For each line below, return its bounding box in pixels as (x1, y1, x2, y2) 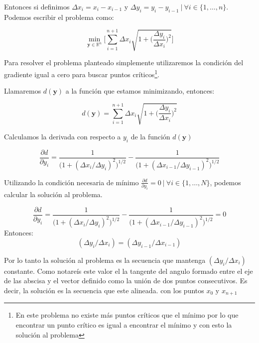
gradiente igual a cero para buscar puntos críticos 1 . (4, 67, 159, 79)
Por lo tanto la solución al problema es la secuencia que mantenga (4, 254, 206, 265)
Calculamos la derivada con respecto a (4, 131, 121, 141)
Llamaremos (4, 86, 41, 96)
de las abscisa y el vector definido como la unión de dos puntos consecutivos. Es (4, 275, 248, 286)
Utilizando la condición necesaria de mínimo (4, 177, 139, 187)
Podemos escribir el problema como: (4, 11, 114, 22)
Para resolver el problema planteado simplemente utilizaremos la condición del (4, 57, 244, 68)
